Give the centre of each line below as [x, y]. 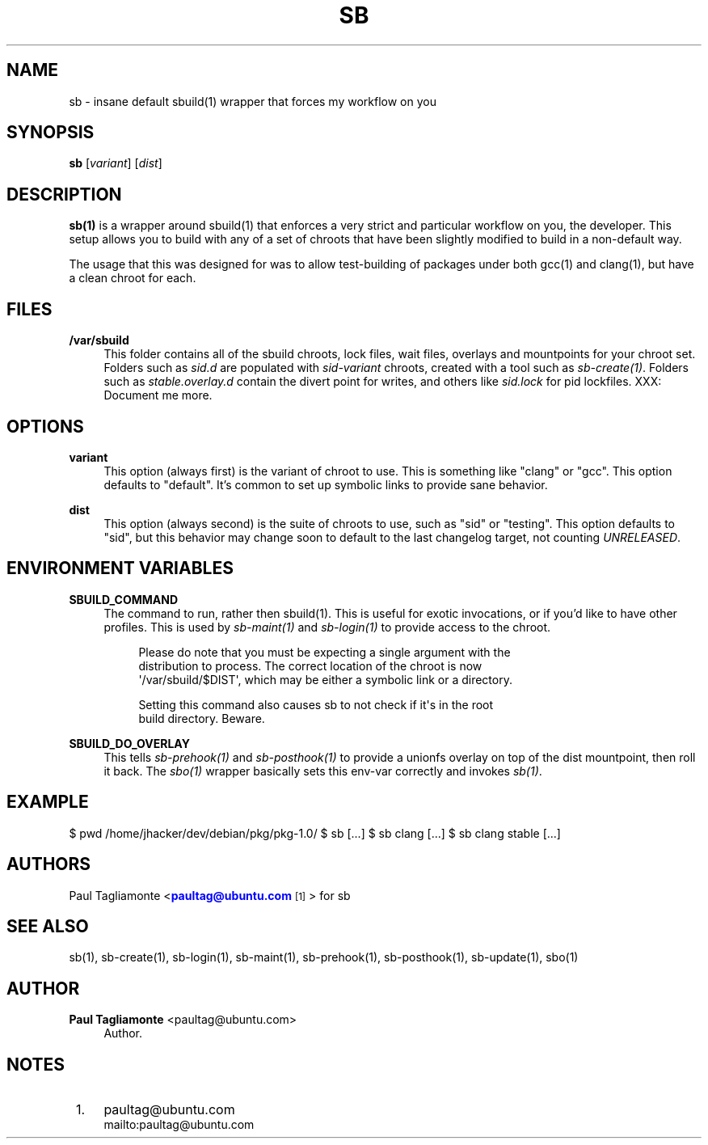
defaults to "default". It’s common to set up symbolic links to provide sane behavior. [326, 484]
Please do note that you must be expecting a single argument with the [324, 652]
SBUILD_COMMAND [124, 599]
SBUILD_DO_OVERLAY [129, 743]
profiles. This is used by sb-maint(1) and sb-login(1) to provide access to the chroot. [327, 627]
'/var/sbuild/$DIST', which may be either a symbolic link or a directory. [325, 679]
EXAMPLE [48, 802]
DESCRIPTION [64, 194]
